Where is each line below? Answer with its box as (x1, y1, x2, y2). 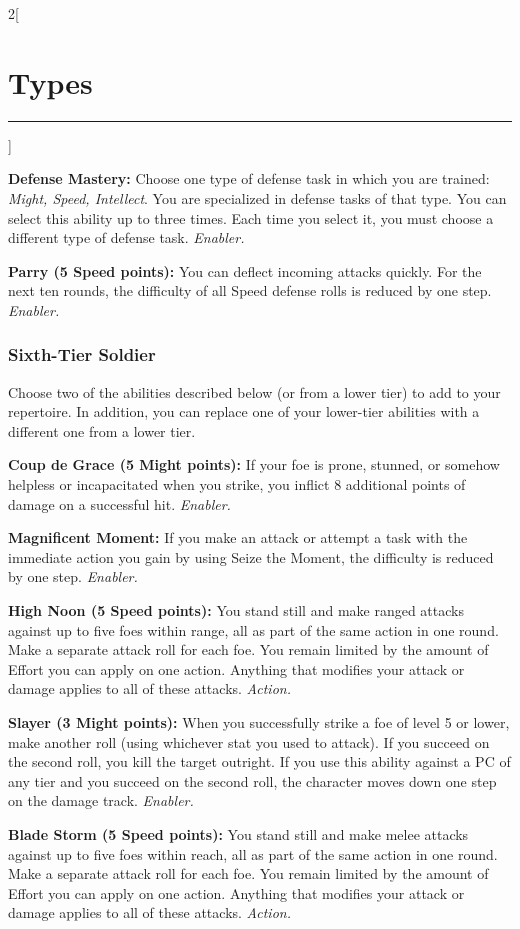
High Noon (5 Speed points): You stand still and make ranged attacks (8, 600, 464, 621)
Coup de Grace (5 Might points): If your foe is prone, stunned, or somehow (8, 454, 500, 475)
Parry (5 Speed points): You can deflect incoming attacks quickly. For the (8, 260, 482, 281)
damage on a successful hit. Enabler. (8, 493, 231, 514)
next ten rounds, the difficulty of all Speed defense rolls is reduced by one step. (8, 280, 492, 301)
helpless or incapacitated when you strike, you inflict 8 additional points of (8, 474, 466, 495)
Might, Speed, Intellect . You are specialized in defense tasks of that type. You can (8, 187, 507, 208)
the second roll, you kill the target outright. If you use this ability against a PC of (8, 751, 511, 772)
